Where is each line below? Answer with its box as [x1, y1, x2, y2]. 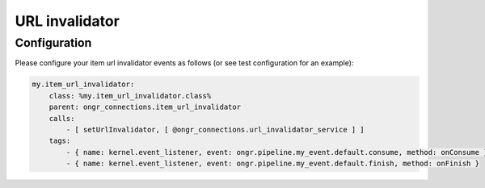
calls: [48, 114, 75, 123]
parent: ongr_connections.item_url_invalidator [48, 102, 242, 112]
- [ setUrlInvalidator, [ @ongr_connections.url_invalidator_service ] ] [65, 125, 365, 134]
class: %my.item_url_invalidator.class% [48, 91, 212, 100]
